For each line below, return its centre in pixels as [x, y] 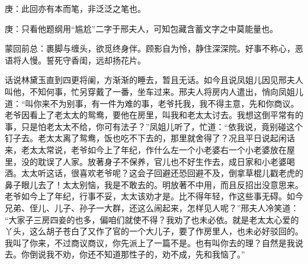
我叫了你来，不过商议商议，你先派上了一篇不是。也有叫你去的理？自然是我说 [154, 242]
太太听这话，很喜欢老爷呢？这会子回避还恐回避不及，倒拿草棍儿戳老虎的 [162, 173]
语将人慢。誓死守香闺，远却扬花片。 [75, 60]
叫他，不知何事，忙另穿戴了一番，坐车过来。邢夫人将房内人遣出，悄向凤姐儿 [154, 91]
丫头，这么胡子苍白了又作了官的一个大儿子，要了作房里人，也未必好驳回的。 [154, 231]
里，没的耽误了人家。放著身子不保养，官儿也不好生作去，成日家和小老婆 [146, 161]
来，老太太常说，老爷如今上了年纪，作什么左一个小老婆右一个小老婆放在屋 [150, 149]
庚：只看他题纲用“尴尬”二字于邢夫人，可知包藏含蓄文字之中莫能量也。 [142, 28]
